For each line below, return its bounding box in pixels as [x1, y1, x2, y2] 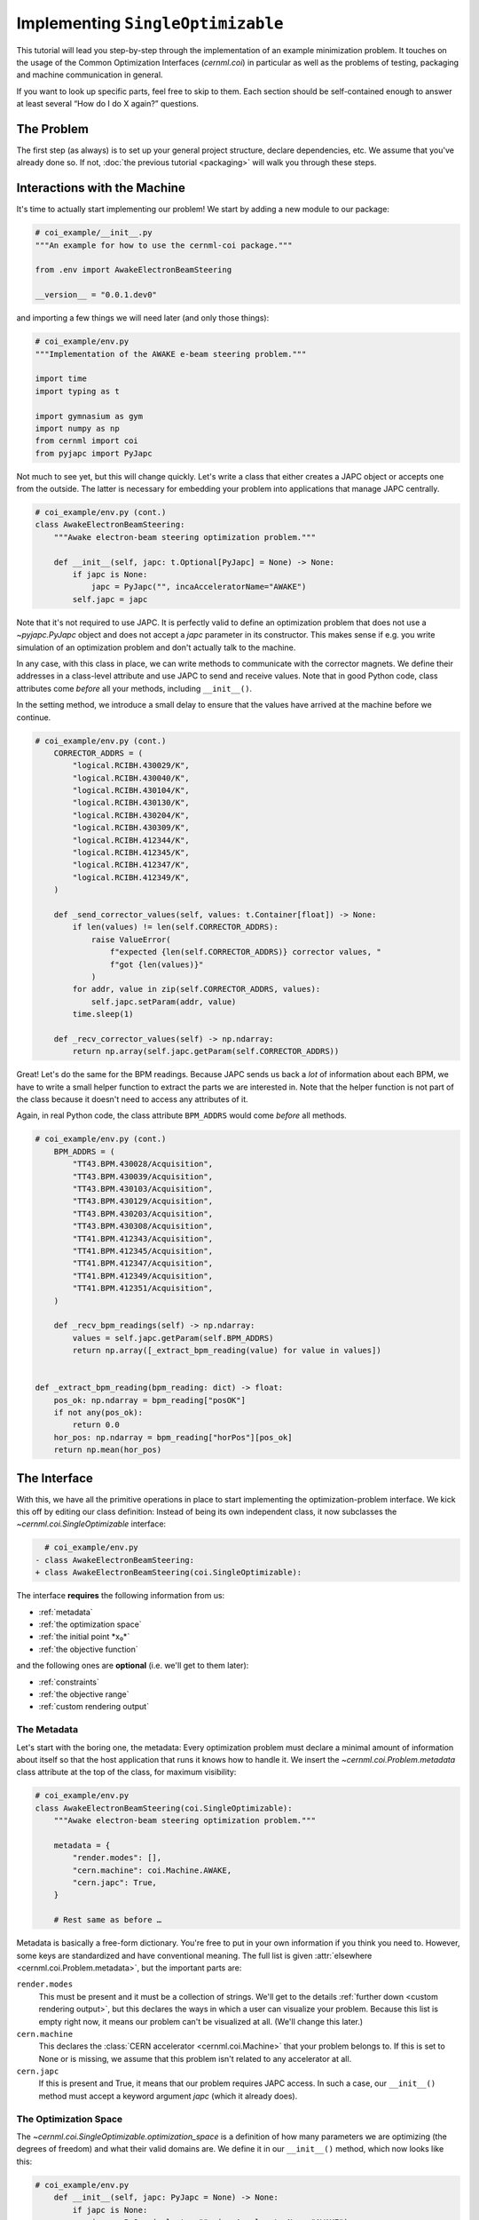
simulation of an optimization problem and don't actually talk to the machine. [16, 642, 296, 653]
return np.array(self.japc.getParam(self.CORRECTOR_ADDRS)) [72, 1046, 340, 1057]
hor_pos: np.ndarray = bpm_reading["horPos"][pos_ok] [53, 1432, 293, 1442]
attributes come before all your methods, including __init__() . [16, 683, 253, 694]
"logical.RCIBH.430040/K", [72, 773, 190, 783]
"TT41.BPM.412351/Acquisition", [72, 1283, 213, 1294]
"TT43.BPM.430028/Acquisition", [72, 1159, 213, 1169]
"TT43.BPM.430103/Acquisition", [72, 1184, 213, 1193]
